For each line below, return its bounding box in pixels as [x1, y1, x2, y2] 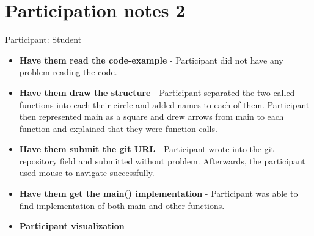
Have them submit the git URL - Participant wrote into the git [19, 142, 275, 155]
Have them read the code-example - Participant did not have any [19, 53, 283, 66]
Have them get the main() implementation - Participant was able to [19, 187, 298, 200]
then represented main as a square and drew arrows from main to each [19, 110, 284, 123]
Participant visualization [19, 219, 125, 232]
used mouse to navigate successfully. [19, 166, 155, 179]
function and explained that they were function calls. [19, 122, 217, 135]
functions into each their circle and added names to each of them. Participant [19, 98, 310, 111]
